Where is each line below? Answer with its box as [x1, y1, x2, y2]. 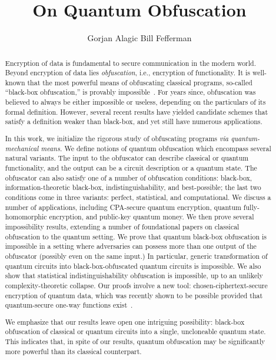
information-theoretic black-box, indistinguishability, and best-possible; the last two [5, 182, 261, 192]
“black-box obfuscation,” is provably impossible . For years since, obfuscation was [5, 87, 256, 97]
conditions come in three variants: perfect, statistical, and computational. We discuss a [5, 192, 271, 202]
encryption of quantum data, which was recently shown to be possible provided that [5, 290, 263, 300]
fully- [243, 202, 260, 212]
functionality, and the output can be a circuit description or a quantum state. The [5, 162, 257, 172]
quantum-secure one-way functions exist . [5, 300, 133, 310]
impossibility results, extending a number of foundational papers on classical [5, 221, 240, 231]
